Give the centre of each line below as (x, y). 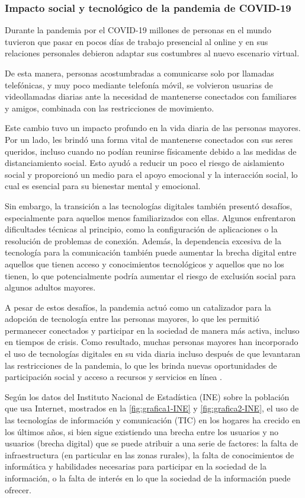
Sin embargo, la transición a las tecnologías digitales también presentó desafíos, (149, 205)
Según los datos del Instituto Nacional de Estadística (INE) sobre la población (147, 396)
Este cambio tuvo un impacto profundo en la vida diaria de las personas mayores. (153, 128)
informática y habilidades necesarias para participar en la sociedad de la (136, 466)
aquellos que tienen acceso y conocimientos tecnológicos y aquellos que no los (145, 264)
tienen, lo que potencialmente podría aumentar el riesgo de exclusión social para (150, 275)
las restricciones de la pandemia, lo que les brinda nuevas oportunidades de (141, 365)
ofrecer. (18, 489)
